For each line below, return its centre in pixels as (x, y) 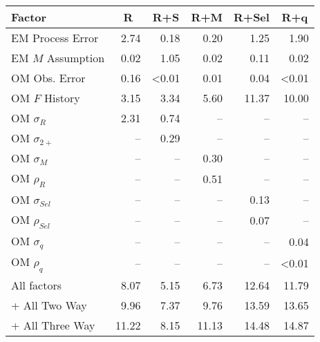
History (62, 98)
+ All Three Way (53, 325)
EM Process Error (55, 38)
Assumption (76, 58)
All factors (37, 285)
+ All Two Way (49, 305)
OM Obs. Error (48, 78)
